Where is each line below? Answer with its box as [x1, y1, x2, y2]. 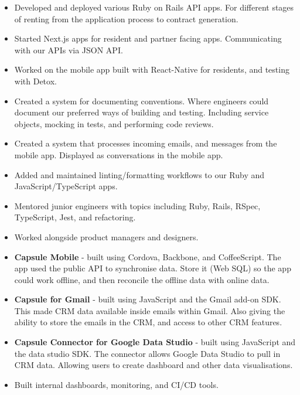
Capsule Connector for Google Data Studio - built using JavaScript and [14, 336, 296, 348]
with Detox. [14, 74, 57, 87]
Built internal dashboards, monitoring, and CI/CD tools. [14, 378, 219, 390]
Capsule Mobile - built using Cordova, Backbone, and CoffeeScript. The [14, 250, 281, 263]
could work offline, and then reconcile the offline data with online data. [14, 273, 270, 285]
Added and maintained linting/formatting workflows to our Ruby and [14, 168, 265, 181]
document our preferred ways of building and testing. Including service [14, 106, 269, 118]
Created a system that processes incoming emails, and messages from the [14, 137, 277, 149]
